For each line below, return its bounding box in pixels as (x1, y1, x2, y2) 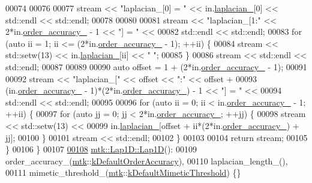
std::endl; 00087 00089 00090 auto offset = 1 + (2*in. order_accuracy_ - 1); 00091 (5, 60, 307, 73)
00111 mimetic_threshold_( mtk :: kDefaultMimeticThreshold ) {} (5, 166, 241, 179)
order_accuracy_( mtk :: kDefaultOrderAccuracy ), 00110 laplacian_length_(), (5, 154, 288, 167)
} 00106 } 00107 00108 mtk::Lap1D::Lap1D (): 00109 (5, 143, 197, 155)
